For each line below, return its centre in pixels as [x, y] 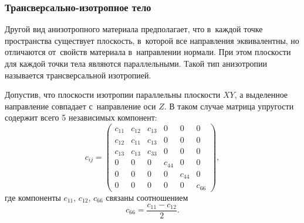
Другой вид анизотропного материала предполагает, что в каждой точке [134, 29]
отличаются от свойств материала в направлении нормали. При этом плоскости [148, 52]
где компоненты [33, 197]
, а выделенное [261, 95]
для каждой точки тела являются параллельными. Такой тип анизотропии [136, 63]
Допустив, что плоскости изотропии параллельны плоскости [113, 95]
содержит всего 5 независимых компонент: [81, 117]
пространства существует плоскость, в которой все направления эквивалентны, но [152, 40]
